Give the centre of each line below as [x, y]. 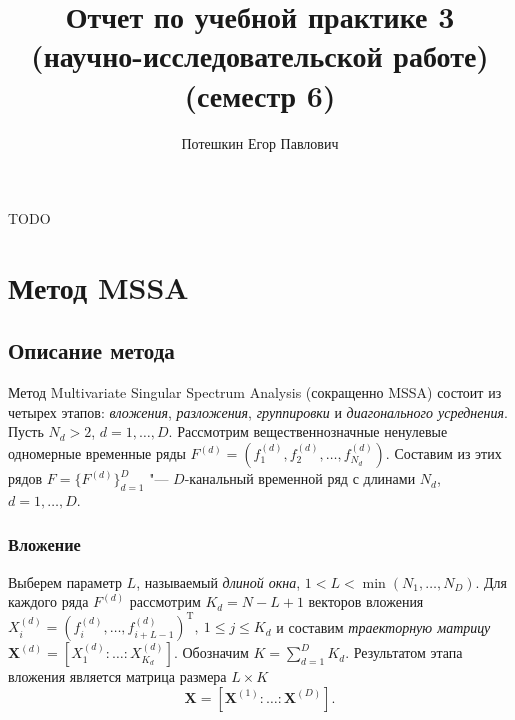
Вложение [44, 544]
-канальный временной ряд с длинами [300, 478]
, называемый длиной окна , [218, 581]
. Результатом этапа [404, 652]
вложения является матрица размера [117, 676]
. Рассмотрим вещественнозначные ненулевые [308, 431]
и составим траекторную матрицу [383, 626]
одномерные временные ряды [97, 453]
